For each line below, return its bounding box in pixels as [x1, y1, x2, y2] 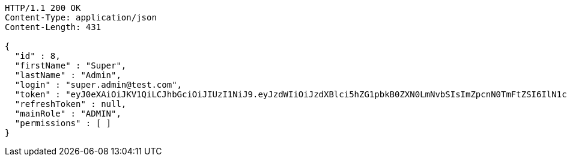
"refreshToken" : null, [14, 99, 127, 109]
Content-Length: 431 [5, 22, 102, 32]
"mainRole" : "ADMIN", [14, 109, 121, 118]
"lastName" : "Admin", [14, 70, 121, 80]
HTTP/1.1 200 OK [5, 3, 81, 13]
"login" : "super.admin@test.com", [14, 80, 183, 90]
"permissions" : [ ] [14, 118, 112, 128]
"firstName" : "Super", [14, 61, 127, 70]
